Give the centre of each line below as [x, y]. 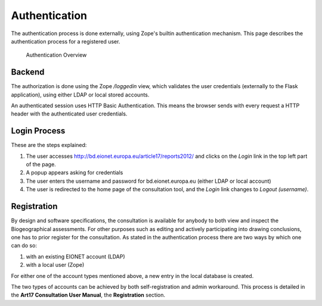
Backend [28, 72]
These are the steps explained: [49, 145]
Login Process [38, 131]
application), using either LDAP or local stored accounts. [80, 95]
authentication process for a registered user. [66, 41]
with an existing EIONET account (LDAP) [75, 257]
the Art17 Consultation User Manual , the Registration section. [88, 295]
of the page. [41, 164]
